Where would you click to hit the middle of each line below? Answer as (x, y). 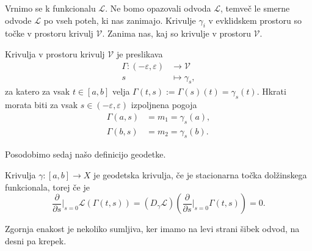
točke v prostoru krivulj (49, 33)
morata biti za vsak (42, 105)
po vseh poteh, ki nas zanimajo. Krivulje (120, 20)
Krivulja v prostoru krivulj (55, 53)
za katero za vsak (38, 91)
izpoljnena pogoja (164, 105)
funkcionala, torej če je (47, 187)
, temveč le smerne (255, 8)
